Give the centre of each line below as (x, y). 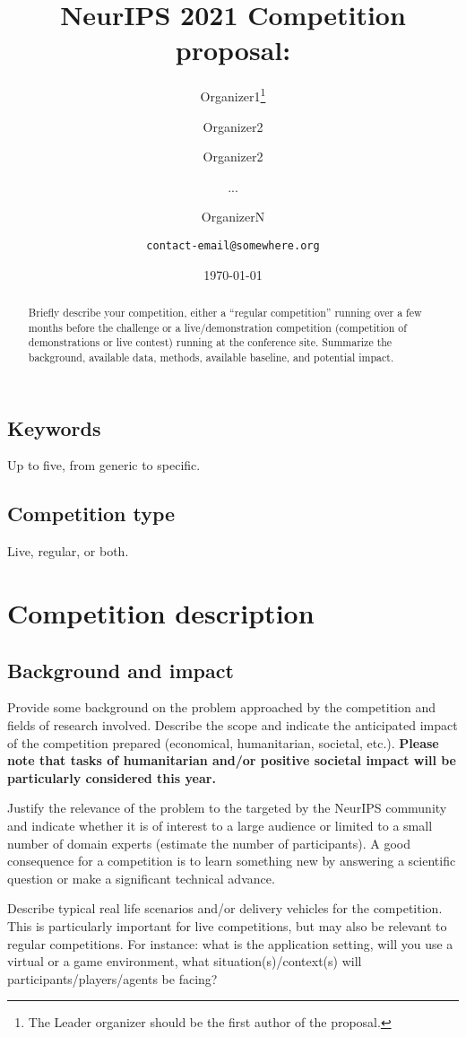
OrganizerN (233, 217)
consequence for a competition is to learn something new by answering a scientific (232, 861)
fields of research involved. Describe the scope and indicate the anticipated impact (233, 724)
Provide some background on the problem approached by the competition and (222, 707)
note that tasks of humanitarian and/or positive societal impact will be (232, 760)
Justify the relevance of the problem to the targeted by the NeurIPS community (227, 808)
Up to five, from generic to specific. (104, 465)
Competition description (161, 613)
